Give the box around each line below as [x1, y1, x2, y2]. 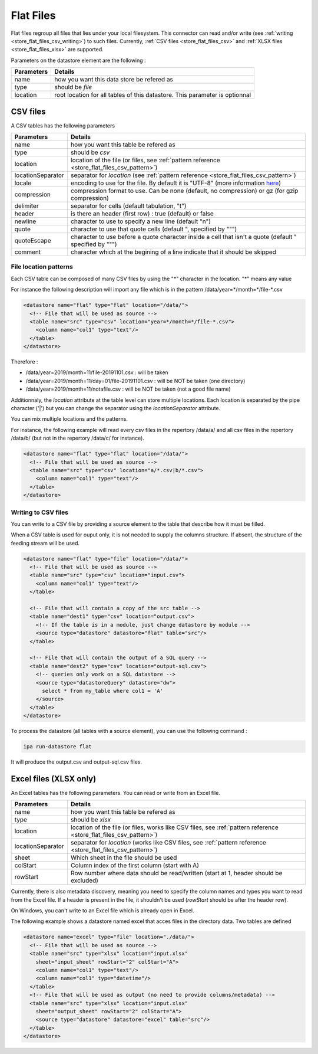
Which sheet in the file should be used [71, 853, 177, 862]
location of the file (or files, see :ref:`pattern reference [71, 156, 220, 165]
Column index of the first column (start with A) [71, 862, 200, 870]
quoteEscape [14, 237, 51, 245]
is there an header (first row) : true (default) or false [71, 210, 214, 218]
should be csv [71, 148, 110, 156]
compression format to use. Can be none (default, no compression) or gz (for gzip [71, 186, 299, 195]
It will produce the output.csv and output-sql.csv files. [11, 758, 143, 765]
